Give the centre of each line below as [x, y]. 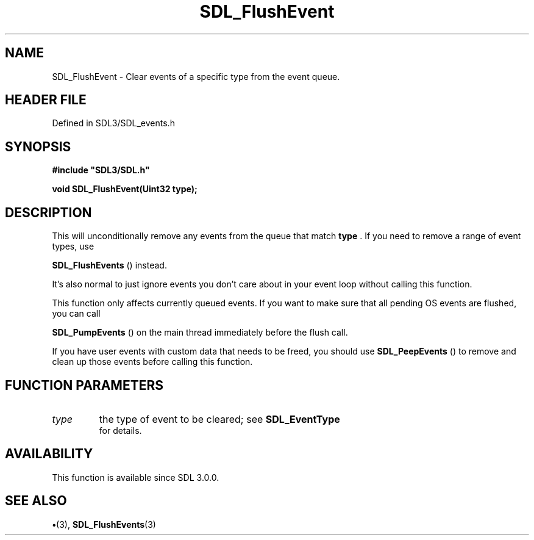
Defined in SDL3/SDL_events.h [113, 123]
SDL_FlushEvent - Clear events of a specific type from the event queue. [196, 76]
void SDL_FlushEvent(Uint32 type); [125, 189]
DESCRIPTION [48, 212]
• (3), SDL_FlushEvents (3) [104, 524]
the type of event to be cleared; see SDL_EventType [219, 419]
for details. [120, 430]
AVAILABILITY [49, 454]
